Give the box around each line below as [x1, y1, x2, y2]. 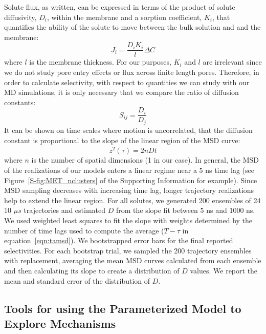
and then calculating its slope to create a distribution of [4, 265, 180, 276]
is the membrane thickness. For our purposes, [29, 56, 171, 67]
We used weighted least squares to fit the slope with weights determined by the [4, 214, 253, 225]
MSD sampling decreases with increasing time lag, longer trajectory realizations [4, 185, 254, 195]
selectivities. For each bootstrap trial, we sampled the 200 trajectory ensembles [4, 245, 252, 256]
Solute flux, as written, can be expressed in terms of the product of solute [4, 2, 235, 12]
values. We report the [190, 265, 258, 276]
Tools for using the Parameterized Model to [4, 300, 241, 316]
